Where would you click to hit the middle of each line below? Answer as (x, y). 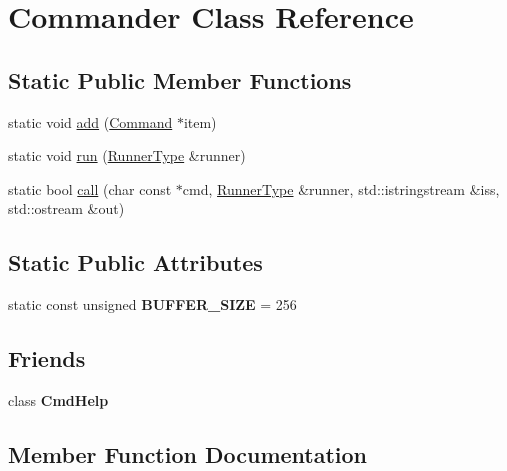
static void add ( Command (90, 121)
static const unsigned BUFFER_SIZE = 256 (152, 304)
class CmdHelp (58, 399)
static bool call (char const (90, 188)
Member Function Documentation (188, 453)
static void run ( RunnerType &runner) (127, 155)
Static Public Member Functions (180, 79)
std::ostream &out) (66, 208)
